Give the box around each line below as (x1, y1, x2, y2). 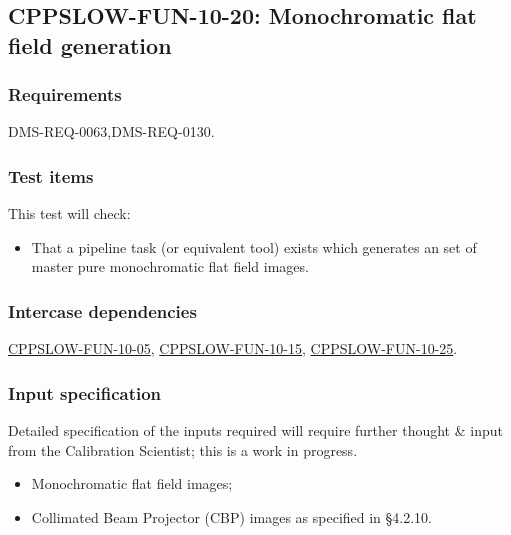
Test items (8, 163, 94, 188)
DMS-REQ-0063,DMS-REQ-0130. (8, 121, 215, 142)
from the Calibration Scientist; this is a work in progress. (8, 439, 358, 460)
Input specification (8, 380, 162, 405)
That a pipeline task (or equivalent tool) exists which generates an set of (31, 236, 477, 257)
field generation (8, 29, 172, 60)
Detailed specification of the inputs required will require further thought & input (8, 420, 503, 441)
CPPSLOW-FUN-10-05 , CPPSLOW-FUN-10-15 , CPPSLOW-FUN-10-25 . (8, 338, 458, 359)
